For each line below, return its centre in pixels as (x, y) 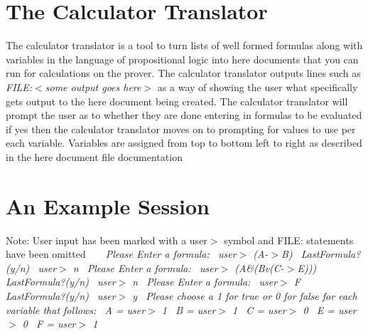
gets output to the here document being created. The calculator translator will (177, 101)
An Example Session (108, 205)
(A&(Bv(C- (259, 267)
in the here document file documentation (94, 156)
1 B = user (189, 309)
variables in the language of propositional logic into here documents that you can (182, 59)
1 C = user (259, 309)
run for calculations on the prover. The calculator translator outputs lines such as (183, 73)
